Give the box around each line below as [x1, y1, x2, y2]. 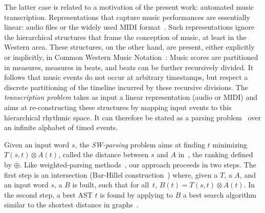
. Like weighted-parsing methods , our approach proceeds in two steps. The [19, 159, 256, 169]
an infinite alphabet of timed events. [4, 122, 118, 133]
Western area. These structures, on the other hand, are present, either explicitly [4, 41, 255, 52]
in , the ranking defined [178, 149, 253, 160]
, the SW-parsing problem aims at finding [75, 139, 205, 150]
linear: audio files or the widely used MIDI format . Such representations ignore [4, 22, 255, 32]
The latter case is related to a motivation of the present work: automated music [4, 2, 254, 12]
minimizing [212, 139, 248, 150]
